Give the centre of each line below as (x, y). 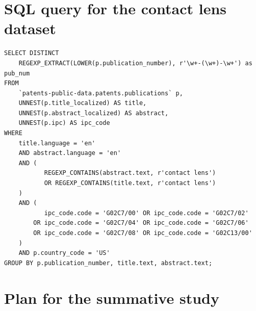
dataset (30, 28)
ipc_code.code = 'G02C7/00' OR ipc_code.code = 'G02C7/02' (146, 213)
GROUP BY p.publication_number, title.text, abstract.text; (108, 263)
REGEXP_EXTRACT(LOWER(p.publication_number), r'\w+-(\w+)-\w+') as (135, 63)
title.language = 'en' (57, 143)
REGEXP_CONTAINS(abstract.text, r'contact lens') (130, 173)
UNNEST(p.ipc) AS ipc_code (64, 123)
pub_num (17, 73)
